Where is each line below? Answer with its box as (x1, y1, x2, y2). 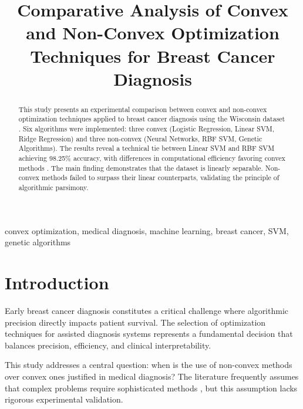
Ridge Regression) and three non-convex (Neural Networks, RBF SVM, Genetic (18, 133, 262, 143)
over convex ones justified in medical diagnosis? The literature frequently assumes (5, 370, 299, 382)
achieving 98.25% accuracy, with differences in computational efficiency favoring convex (18, 153, 285, 163)
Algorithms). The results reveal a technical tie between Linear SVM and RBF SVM (18, 143, 275, 153)
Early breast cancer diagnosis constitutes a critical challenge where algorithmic (5, 304, 289, 316)
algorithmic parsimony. (18, 182, 89, 192)
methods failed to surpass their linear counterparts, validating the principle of (41, 173, 280, 182)
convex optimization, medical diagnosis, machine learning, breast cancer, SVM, (5, 224, 289, 236)
